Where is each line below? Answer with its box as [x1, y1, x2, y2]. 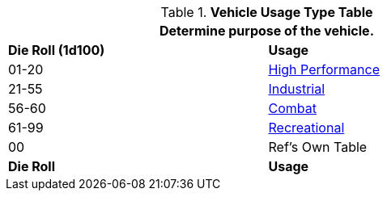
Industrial [268, 81, 325, 97]
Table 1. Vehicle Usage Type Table [160, 4, 373, 20]
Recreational [268, 119, 345, 136]
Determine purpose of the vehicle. [159, 23, 374, 39]
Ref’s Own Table [268, 139, 368, 155]
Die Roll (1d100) [8, 42, 105, 58]
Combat [268, 100, 317, 116]
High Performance [268, 61, 381, 78]
